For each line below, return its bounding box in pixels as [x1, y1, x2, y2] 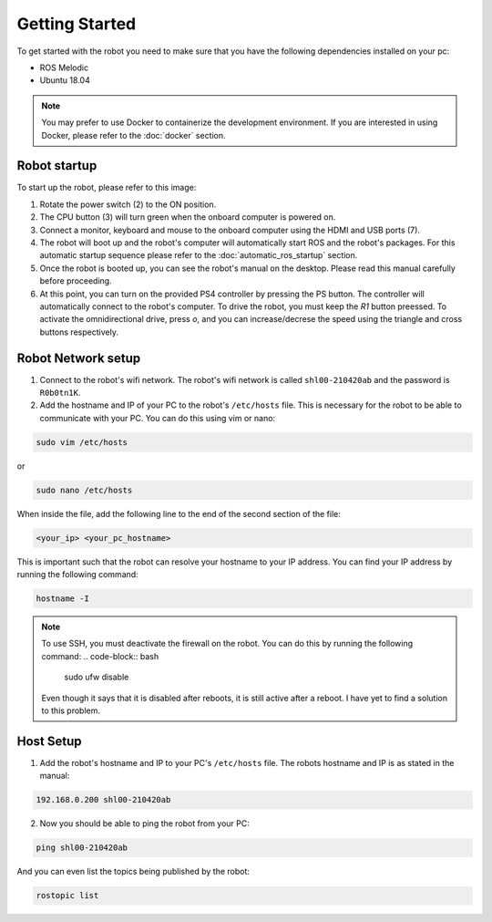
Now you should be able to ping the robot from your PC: [39, 818, 251, 829]
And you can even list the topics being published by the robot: [16, 866, 251, 877]
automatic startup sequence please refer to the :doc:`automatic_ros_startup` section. [39, 250, 358, 261]
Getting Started [16, 14, 137, 34]
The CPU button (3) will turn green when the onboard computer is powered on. [39, 212, 336, 223]
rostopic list [36, 890, 99, 901]
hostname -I [36, 594, 90, 604]
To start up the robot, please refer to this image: [16, 182, 197, 193]
